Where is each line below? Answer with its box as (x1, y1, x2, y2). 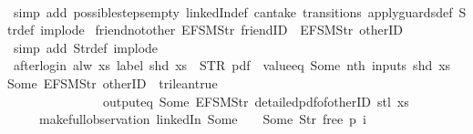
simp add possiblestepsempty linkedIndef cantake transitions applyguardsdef (13, 2, 453, 21)
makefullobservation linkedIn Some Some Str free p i (38, 109, 366, 129)
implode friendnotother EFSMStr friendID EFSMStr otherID (40, 20, 404, 39)
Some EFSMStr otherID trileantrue (7, 73, 218, 92)
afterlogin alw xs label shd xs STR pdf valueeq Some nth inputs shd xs (13, 56, 451, 75)
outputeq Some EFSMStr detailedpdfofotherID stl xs (102, 91, 409, 110)
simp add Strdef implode (13, 37, 159, 57)
